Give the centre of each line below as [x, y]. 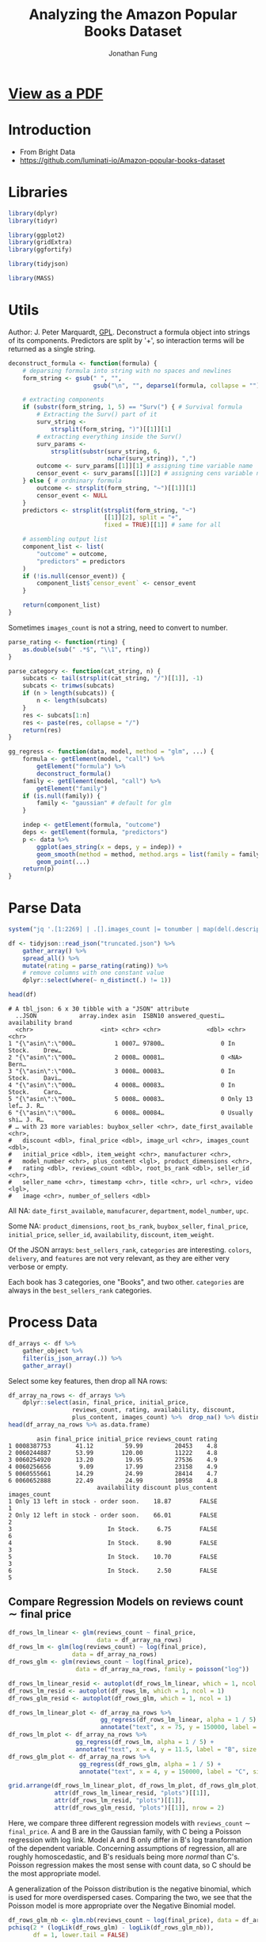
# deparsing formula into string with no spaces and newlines [127, 371]
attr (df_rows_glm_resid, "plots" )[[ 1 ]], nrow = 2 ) [139, 1808]
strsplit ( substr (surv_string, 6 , [105, 451]
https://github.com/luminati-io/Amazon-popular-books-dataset [122, 160]
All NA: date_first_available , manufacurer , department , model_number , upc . [129, 1211]
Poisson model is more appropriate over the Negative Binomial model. [122, 1906]
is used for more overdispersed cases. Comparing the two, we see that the [130, 1897]
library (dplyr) [33, 213]
